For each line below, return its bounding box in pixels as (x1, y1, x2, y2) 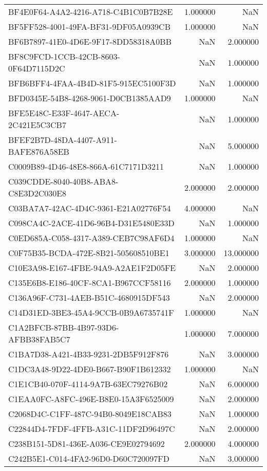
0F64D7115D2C (8, 62, 65, 74)
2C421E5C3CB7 (8, 119, 66, 131)
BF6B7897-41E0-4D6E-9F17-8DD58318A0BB (8, 35, 171, 47)
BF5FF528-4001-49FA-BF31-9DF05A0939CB (8, 21, 170, 32)
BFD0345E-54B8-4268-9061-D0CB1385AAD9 (8, 92, 171, 104)
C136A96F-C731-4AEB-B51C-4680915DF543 (8, 292, 170, 303)
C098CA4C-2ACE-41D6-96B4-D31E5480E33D (8, 217, 175, 229)
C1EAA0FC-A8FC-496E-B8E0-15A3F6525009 (8, 393, 174, 405)
